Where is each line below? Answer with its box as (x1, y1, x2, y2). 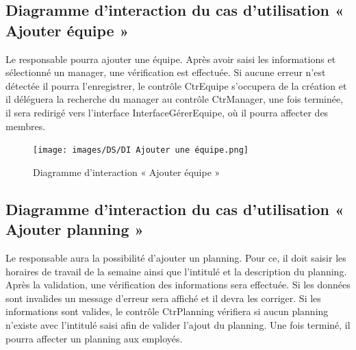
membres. (5, 118, 46, 133)
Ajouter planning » (5, 218, 144, 240)
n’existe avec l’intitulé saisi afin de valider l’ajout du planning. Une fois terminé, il (5, 317, 351, 332)
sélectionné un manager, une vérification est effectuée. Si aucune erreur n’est (5, 65, 326, 79)
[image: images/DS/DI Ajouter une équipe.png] (33, 145, 249, 155)
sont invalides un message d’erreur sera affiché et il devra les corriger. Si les (5, 290, 321, 305)
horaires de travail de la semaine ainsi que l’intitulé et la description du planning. (5, 264, 347, 278)
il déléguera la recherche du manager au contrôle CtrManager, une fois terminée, (5, 92, 344, 106)
